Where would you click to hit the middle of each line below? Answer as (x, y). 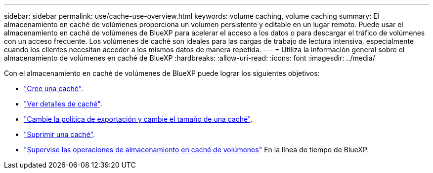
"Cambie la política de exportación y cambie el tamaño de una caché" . (138, 119)
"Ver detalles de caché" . (63, 104)
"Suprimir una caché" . (60, 134)
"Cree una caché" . (54, 88)
